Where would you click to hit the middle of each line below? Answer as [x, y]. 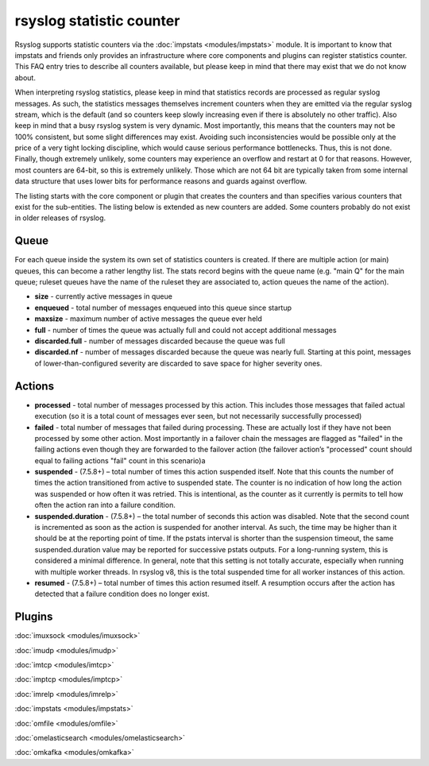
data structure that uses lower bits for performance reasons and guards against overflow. [161, 181]
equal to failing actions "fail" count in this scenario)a [120, 460]
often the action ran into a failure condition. [105, 505]
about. [25, 77]
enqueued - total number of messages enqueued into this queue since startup [163, 308]
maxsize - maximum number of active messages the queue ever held [148, 319]
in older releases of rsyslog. [60, 218]
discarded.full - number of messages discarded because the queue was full [160, 341]
